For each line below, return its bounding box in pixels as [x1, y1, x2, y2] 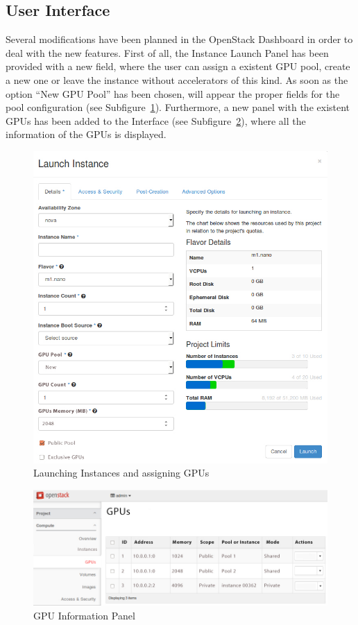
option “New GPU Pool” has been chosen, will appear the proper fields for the [6, 86, 340, 101]
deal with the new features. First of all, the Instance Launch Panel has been [6, 45, 329, 60]
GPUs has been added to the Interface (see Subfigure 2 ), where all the [6, 113, 306, 128]
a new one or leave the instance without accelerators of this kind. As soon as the [6, 72, 348, 87]
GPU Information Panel [33, 608, 135, 622]
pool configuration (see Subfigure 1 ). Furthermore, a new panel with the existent [6, 100, 350, 114]
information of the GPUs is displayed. [6, 127, 167, 142]
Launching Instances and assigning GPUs [33, 465, 210, 480]
